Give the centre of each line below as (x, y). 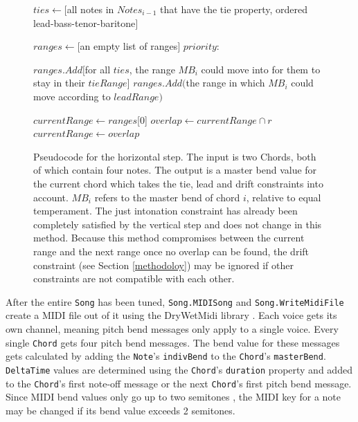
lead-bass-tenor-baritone (84, 22)
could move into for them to (261, 69)
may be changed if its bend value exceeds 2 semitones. (120, 410)
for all (98, 69)
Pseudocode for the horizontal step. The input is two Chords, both (175, 156)
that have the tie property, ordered (234, 9)
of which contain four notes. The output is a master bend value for (175, 170)
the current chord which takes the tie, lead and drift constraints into (178, 183)
